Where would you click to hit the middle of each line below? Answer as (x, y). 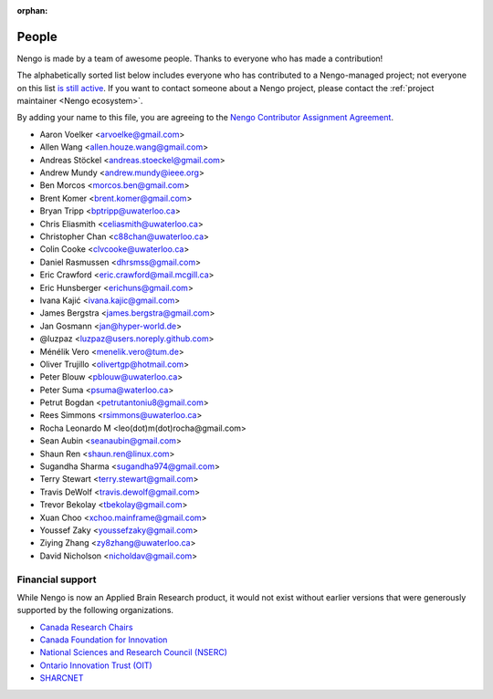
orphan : (32, 10)
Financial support (57, 579)
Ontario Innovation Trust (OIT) (96, 665)
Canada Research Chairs (86, 627)
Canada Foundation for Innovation (104, 640)
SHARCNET (62, 678)
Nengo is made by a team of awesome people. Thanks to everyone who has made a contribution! (200, 58)
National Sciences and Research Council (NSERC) (134, 652)
